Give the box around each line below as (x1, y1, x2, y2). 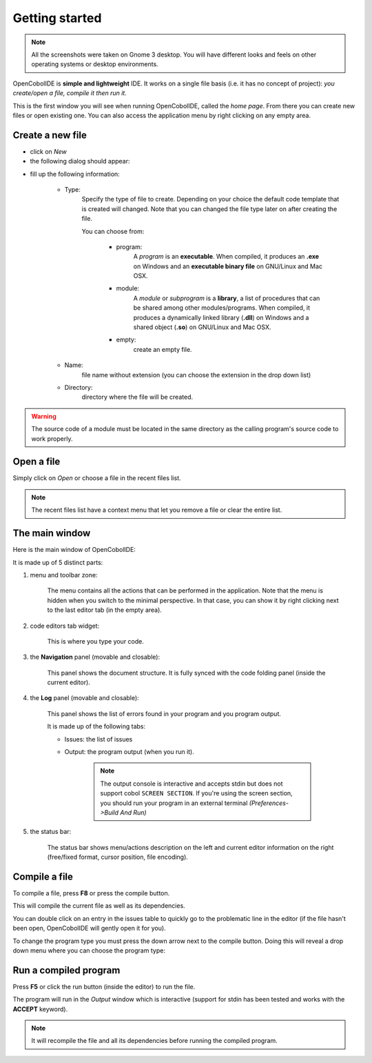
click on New (30, 147, 67, 155)
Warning (31, 412, 56, 420)
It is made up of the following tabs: (47, 722, 146, 731)
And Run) (120, 808, 147, 817)
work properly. (31, 435, 73, 443)
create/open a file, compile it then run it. (12, 89, 127, 97)
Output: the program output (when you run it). (64, 748, 194, 756)
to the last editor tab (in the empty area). (47, 606, 162, 614)
